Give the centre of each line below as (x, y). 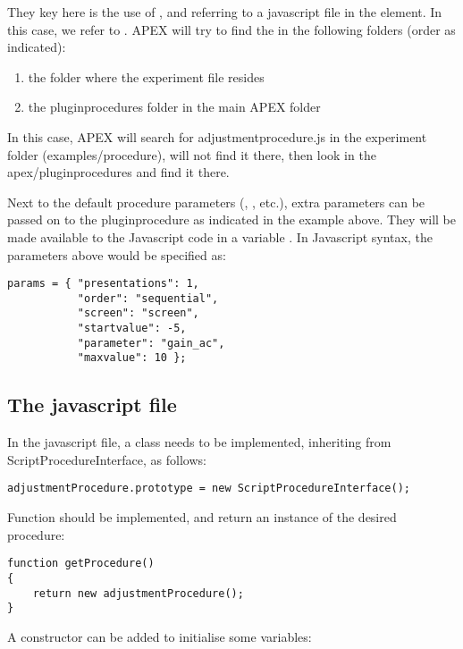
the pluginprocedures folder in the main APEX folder (174, 107)
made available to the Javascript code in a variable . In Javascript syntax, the (220, 236)
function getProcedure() (81, 564)
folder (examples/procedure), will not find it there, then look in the (192, 154)
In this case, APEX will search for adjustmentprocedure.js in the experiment (217, 136)
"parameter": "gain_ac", (151, 343)
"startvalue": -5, (132, 329)
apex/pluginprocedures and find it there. (118, 172)
